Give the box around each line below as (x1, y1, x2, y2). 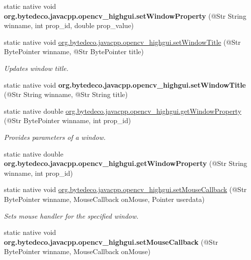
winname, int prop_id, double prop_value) (4, 20, 134, 31)
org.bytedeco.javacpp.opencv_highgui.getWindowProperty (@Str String (4, 158, 248, 168)
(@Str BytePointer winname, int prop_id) (4, 115, 131, 126)
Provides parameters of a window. (4, 131, 106, 142)
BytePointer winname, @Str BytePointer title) (4, 46, 144, 57)
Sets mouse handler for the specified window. (4, 210, 139, 221)
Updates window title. (4, 63, 68, 73)
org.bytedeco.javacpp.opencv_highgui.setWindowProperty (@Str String (4, 10, 247, 21)
